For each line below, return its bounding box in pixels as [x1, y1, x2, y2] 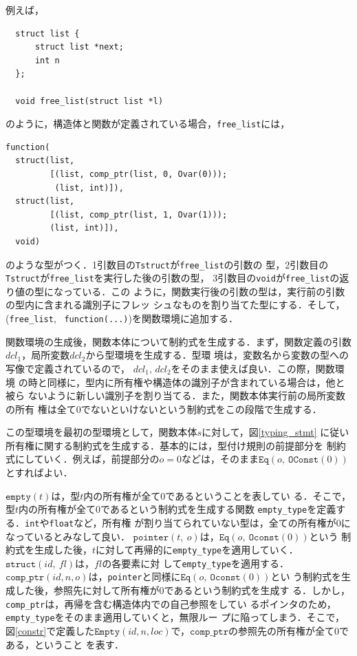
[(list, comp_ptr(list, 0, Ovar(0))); [50, 169, 228, 179]
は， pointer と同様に [88, 569, 181, 584]
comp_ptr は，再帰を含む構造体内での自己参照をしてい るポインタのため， [6, 596, 336, 611]
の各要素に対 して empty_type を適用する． [102, 556, 289, 570]
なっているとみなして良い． [6, 529, 130, 543]
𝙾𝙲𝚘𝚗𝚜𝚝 [288, 455, 319, 465]
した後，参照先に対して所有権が [14, 583, 160, 597]
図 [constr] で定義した [6, 624, 95, 638]
